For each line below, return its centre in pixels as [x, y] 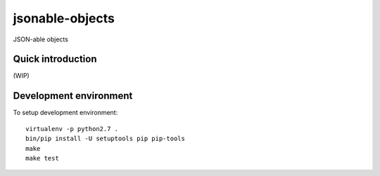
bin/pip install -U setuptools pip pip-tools [106, 139]
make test [42, 158]
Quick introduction [55, 59]
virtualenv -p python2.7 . [72, 129]
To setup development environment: [65, 113]
